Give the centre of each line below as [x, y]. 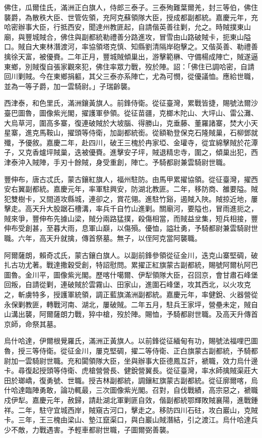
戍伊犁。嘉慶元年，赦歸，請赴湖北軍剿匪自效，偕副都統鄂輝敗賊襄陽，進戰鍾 [131, 400]
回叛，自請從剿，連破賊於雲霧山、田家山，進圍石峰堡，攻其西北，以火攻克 [127, 284]
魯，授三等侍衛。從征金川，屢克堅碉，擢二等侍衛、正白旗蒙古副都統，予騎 [127, 351]
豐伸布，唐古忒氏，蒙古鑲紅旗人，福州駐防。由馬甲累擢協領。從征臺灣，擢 [127, 179]
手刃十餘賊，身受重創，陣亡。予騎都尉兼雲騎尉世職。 [141, 162]
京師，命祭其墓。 [32, 324]
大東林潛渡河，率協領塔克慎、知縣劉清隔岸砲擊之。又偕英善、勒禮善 [145, 47]
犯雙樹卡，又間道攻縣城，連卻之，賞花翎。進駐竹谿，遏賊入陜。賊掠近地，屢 [131, 198]
